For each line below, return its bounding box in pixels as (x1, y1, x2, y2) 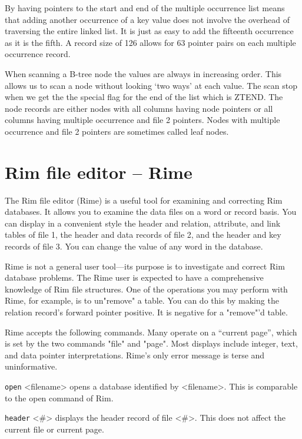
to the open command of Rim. (5, 391, 114, 404)
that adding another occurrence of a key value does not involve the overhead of (5, 13, 290, 25)
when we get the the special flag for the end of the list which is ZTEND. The (5, 91, 283, 103)
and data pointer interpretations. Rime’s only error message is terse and (5, 348, 265, 361)
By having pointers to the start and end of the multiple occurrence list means (5, 2, 285, 14)
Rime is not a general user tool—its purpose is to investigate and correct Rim (5, 260, 285, 272)
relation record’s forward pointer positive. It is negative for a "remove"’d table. (5, 306, 288, 318)
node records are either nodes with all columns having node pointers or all (5, 102, 273, 114)
